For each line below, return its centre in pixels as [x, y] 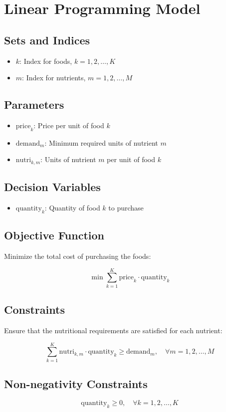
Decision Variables [52, 187]
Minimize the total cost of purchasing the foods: [78, 256]
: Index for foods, [46, 61]
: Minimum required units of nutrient [101, 142]
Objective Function [54, 235]
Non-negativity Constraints [76, 384]
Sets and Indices [47, 40]
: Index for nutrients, [54, 78]
